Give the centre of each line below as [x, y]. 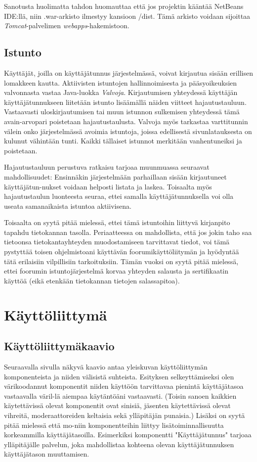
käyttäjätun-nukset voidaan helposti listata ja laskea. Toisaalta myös [108, 186]
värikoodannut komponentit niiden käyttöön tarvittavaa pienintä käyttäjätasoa [124, 386]
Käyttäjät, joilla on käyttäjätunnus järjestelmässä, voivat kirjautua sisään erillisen [128, 72]
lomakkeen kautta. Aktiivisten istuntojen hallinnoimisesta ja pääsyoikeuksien [121, 82]
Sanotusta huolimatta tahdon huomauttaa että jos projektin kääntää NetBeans [124, 6]
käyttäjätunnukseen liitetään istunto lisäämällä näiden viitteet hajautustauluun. [125, 102]
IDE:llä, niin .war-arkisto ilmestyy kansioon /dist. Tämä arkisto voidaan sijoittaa [127, 16]
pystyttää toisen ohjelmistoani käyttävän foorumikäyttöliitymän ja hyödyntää [122, 252]
